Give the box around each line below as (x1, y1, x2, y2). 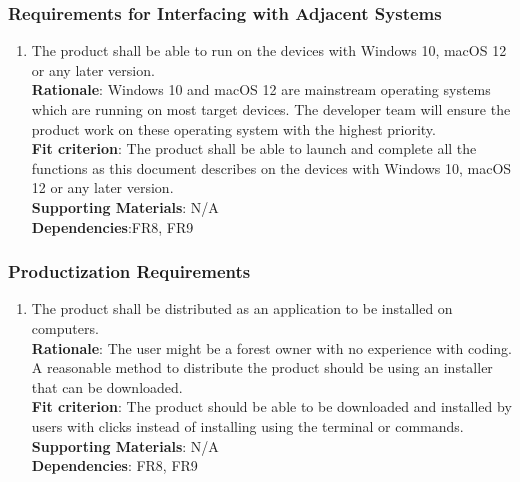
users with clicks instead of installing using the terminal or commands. (31, 415, 464, 436)
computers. (31, 317, 99, 338)
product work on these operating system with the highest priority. (31, 118, 436, 139)
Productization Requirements (8, 259, 251, 284)
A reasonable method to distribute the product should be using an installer (31, 357, 493, 378)
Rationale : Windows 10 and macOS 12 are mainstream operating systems (31, 79, 491, 100)
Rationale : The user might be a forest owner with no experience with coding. (31, 337, 513, 358)
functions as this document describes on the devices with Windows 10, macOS (31, 157, 512, 178)
